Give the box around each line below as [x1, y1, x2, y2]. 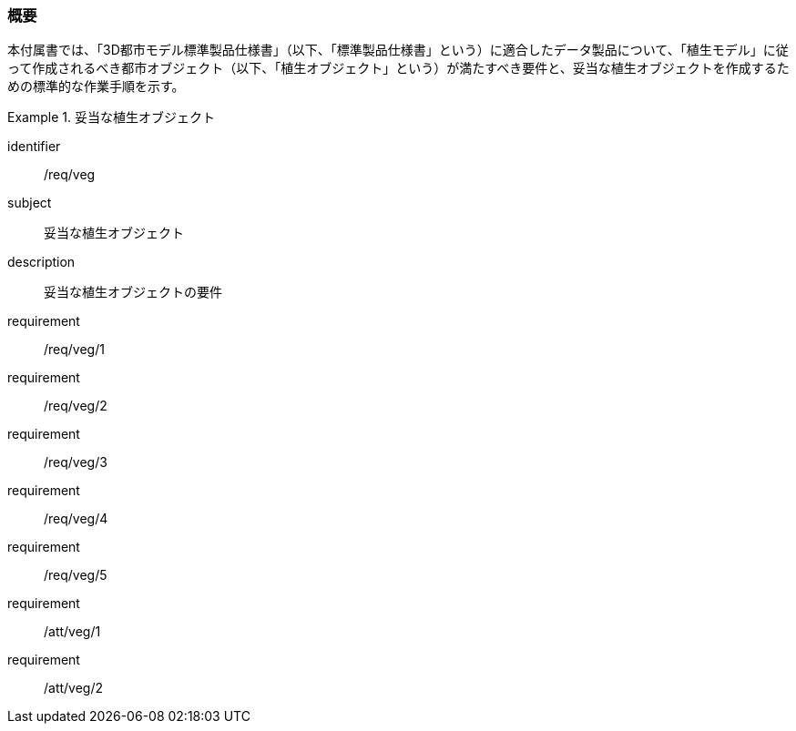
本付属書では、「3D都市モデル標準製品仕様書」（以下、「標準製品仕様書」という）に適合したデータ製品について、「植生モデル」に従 [7, 42, 789, 58]
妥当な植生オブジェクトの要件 [44, 284, 222, 300]
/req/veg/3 [44, 454, 107, 471]
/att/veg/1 [44, 624, 101, 640]
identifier [7, 138, 61, 155]
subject [7, 195, 52, 211]
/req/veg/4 [44, 511, 108, 527]
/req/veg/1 [44, 341, 105, 358]
